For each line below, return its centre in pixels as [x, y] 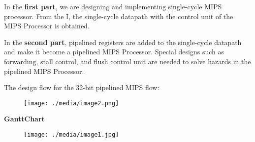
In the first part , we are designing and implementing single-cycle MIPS [113, 6]
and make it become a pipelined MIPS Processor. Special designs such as [114, 52]
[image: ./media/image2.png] [71, 103]
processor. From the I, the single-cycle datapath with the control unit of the [119, 16]
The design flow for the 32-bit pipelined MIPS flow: [82, 87]
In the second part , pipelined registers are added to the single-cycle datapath [123, 42]
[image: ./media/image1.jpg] [71, 135]
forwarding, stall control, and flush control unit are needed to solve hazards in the [127, 61]
